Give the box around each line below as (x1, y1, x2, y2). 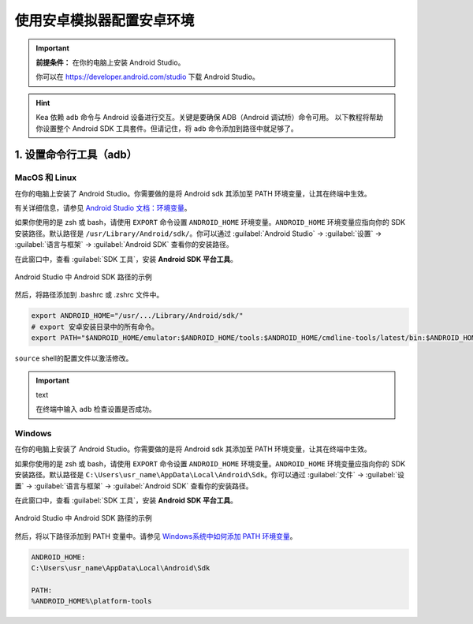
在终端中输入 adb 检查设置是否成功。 (35, 405, 157, 414)
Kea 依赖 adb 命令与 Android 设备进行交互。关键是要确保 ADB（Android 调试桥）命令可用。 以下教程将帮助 (35, 113, 384, 122)
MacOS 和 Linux (14, 172, 77, 183)
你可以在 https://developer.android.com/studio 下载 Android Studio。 (35, 72, 259, 82)
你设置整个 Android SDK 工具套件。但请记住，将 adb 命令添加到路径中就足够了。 (35, 123, 299, 133)
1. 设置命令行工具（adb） (14, 148, 138, 162)
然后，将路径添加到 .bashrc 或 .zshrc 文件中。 (14, 290, 164, 300)
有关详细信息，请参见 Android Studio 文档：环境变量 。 (14, 204, 192, 213)
